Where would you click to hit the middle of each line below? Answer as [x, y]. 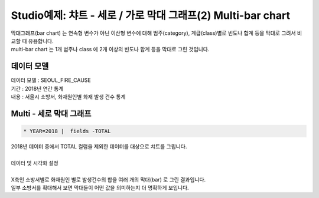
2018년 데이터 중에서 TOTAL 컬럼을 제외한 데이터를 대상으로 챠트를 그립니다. [99, 146]
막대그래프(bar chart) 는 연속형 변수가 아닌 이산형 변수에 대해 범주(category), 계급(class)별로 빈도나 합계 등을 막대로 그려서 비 [157, 33]
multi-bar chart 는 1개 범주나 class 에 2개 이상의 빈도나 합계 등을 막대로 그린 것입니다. [110, 49]
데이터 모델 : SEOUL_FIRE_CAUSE [51, 80]
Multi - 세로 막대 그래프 [51, 113]
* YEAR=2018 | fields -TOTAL [67, 131]
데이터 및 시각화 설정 [35, 163]
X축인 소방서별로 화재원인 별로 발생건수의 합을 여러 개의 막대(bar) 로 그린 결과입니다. [108, 179]
